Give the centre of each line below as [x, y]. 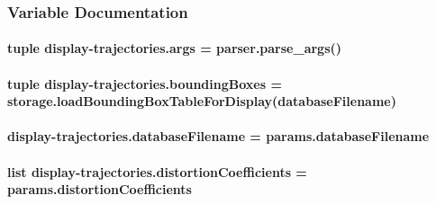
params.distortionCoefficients [100, 189]
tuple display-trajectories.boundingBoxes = [145, 83]
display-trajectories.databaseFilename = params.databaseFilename [218, 136]
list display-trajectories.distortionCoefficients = [157, 171]
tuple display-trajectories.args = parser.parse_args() [175, 48]
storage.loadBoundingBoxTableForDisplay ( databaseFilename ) [202, 101]
